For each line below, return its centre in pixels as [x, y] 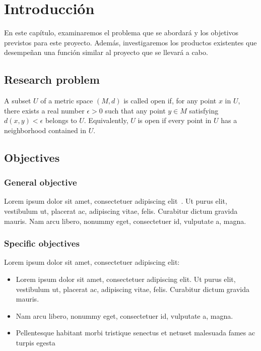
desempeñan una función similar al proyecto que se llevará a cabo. [106, 52]
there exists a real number [44, 110]
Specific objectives [42, 243]
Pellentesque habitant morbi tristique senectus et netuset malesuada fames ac [136, 333]
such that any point [135, 110]
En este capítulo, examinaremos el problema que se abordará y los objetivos [121, 33]
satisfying [204, 110]
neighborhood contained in [45, 130]
